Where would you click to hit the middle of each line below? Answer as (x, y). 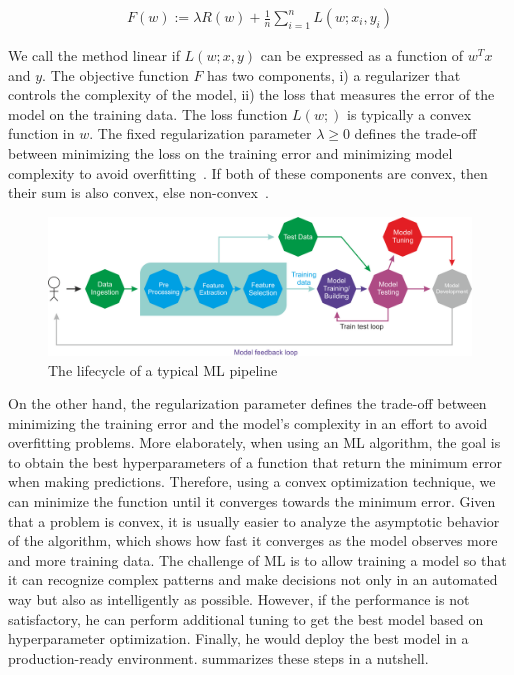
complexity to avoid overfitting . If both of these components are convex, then (248, 172)
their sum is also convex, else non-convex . (138, 192)
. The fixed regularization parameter (200, 133)
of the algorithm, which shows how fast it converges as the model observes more (253, 540)
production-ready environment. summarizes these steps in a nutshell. (218, 657)
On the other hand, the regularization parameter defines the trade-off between (247, 403)
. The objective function (115, 74)
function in (41, 133)
